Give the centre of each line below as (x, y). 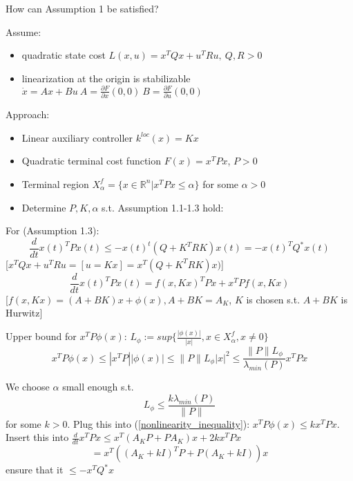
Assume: (23, 31)
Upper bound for (41, 336)
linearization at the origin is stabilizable (106, 78)
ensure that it (35, 470)
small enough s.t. (98, 387)
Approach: (28, 114)
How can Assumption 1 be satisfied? (82, 8)
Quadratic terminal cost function (92, 161)
